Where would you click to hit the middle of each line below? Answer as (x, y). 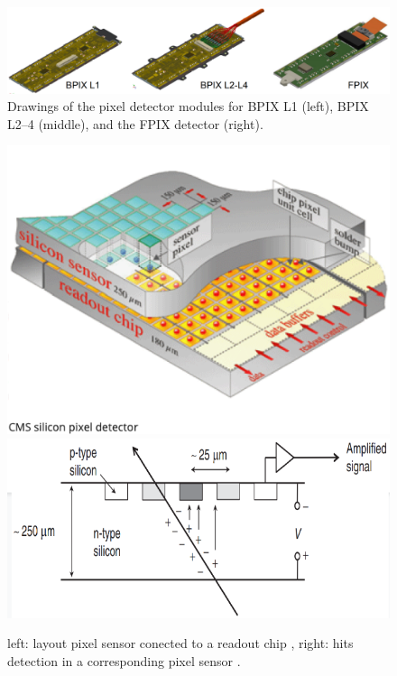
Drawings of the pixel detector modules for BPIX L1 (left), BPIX (188, 106)
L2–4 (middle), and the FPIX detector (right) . (135, 123)
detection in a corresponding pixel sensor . (124, 660)
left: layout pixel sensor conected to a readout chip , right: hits (180, 643)
